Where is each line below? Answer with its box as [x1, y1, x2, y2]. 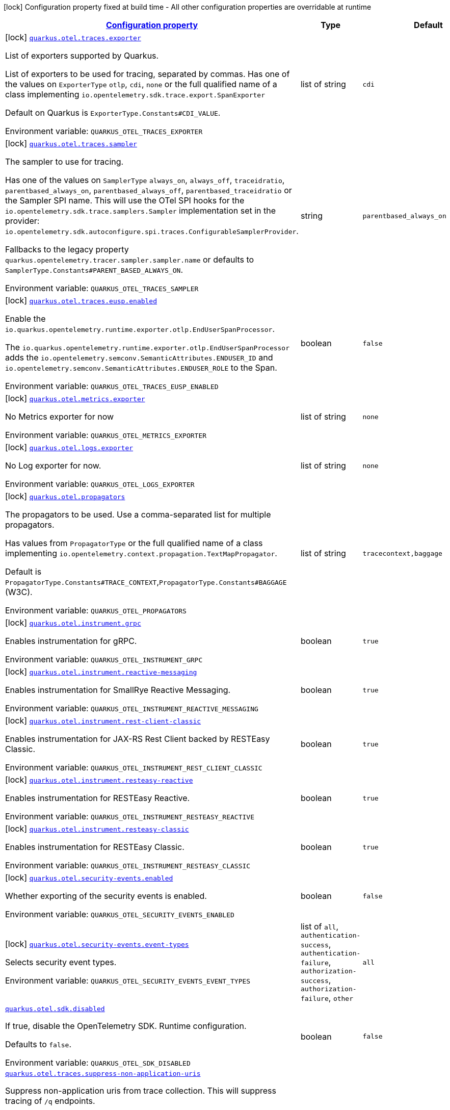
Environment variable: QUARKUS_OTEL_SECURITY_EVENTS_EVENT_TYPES [5, 975, 251, 986]
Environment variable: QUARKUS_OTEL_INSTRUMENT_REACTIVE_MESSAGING [5, 703, 258, 713]
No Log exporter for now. [5, 460, 101, 471]
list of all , [300, 921, 339, 932]
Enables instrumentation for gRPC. [5, 636, 137, 646]
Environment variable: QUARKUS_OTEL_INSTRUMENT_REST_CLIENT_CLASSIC [5, 762, 262, 772]
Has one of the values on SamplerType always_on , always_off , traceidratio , [5, 175, 285, 185]
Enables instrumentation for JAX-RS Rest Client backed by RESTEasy [5, 734, 270, 744]
